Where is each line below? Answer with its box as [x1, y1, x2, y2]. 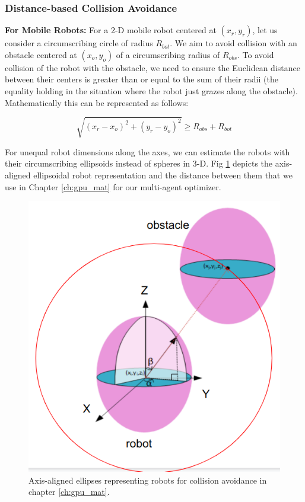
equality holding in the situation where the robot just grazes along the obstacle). [5, 85, 298, 97]
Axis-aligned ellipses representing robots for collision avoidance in [28, 474, 267, 486]
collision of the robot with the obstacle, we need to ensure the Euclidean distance [5, 61, 300, 73]
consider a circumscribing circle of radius [5, 37, 153, 49]
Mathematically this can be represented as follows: [5, 96, 189, 108]
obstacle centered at [5, 48, 77, 60]
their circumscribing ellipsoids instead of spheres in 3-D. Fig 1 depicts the [5, 157, 273, 170]
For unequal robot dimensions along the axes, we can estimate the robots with [5, 145, 290, 158]
